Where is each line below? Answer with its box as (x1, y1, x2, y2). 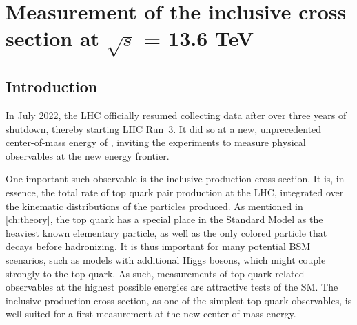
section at (6, 24, 100, 52)
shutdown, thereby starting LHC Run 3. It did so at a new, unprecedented (6, 121, 322, 136)
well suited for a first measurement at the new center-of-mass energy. (6, 306, 296, 321)
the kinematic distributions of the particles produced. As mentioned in (6, 198, 303, 213)
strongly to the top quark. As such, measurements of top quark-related (6, 266, 305, 280)
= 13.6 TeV (143, 24, 254, 52)
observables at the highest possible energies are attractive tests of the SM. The (6, 280, 338, 294)
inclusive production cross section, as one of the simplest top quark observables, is (6, 293, 352, 307)
